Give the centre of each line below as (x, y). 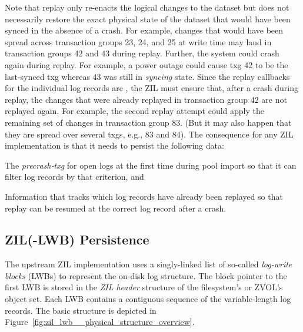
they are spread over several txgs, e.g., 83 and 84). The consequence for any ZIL (149, 134)
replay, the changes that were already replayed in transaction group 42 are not (146, 99)
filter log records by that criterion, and (74, 177)
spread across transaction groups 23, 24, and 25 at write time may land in (138, 41)
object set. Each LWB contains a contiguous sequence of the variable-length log (148, 299)
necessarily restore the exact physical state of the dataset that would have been (148, 19)
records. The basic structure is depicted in (81, 310)
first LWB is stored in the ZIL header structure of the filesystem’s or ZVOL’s (144, 287)
